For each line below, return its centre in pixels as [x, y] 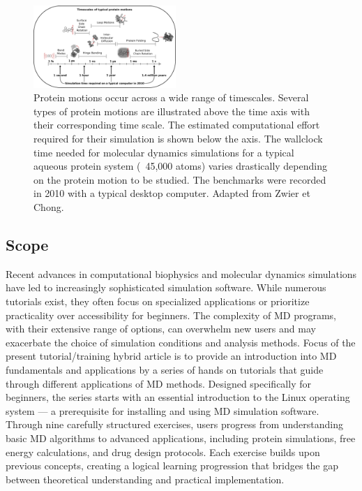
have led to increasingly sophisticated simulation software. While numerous [166, 287]
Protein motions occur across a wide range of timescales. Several [171, 97]
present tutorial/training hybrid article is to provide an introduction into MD [171, 356]
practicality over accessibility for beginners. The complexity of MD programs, [171, 315]
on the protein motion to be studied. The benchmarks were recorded [180, 179]
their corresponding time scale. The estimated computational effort [177, 125]
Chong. [49, 207]
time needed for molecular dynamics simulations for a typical [164, 152]
